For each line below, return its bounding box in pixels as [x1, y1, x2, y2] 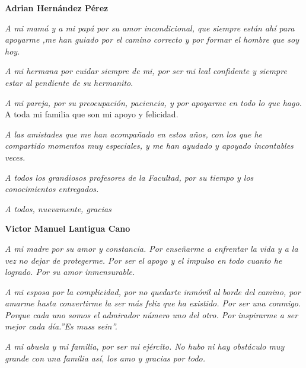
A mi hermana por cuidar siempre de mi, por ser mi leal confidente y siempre [5, 65, 287, 77]
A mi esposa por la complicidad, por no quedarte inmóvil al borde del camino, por [5, 285, 301, 297]
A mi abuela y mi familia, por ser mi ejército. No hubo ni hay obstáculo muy [5, 340, 285, 353]
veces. [5, 151, 26, 163]
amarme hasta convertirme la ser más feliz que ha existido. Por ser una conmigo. [5, 297, 301, 309]
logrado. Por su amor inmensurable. [5, 265, 135, 278]
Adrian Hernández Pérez [5, 2, 109, 14]
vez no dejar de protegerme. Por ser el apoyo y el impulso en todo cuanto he [5, 254, 282, 266]
